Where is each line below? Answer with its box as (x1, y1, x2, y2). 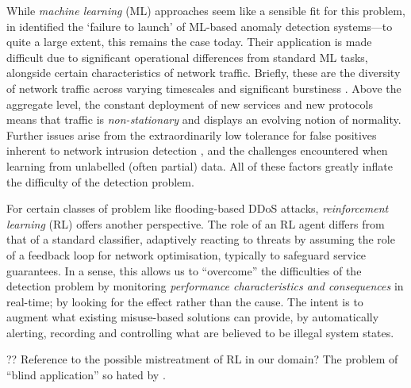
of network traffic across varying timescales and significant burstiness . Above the (6, 79, 401, 96)
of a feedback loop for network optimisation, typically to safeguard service (6, 246, 367, 263)
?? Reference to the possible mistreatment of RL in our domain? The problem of (6, 351, 398, 367)
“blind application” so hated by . (6, 367, 166, 383)
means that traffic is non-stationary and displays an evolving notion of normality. (6, 111, 401, 128)
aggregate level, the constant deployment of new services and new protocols (6, 95, 373, 112)
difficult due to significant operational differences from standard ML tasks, (6, 48, 368, 65)
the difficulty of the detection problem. (6, 173, 194, 190)
